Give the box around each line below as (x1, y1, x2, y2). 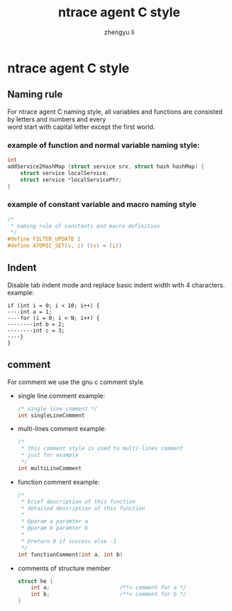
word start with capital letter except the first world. (7, 122, 155, 131)
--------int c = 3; (7, 326, 65, 334)
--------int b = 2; (7, 321, 65, 328)
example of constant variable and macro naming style (7, 200, 197, 210)
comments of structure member (17, 563, 111, 573)
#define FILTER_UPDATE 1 (7, 235, 81, 243)
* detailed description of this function (21, 504, 145, 512)
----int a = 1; (7, 308, 53, 315)
